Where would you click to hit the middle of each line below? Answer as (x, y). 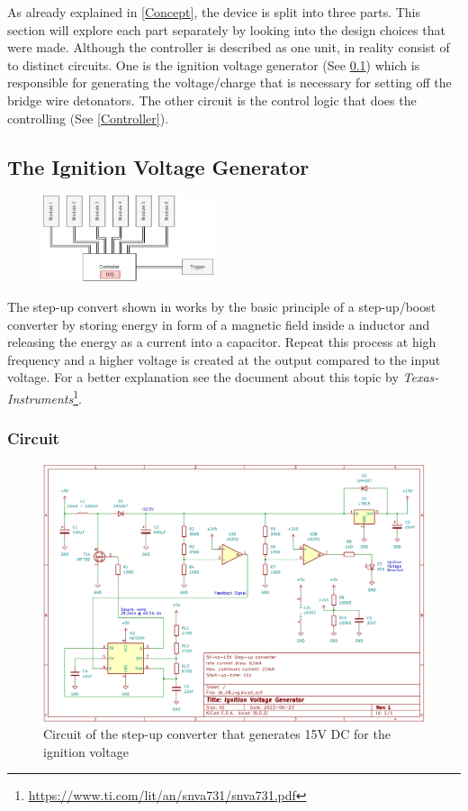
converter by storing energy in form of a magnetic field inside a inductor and (219, 324)
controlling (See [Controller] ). (88, 118)
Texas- (421, 377)
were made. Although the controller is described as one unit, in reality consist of (229, 47)
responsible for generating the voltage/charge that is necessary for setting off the (229, 82)
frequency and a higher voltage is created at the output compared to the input (224, 359)
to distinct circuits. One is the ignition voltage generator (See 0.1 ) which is (214, 64)
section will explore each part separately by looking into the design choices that (226, 29)
